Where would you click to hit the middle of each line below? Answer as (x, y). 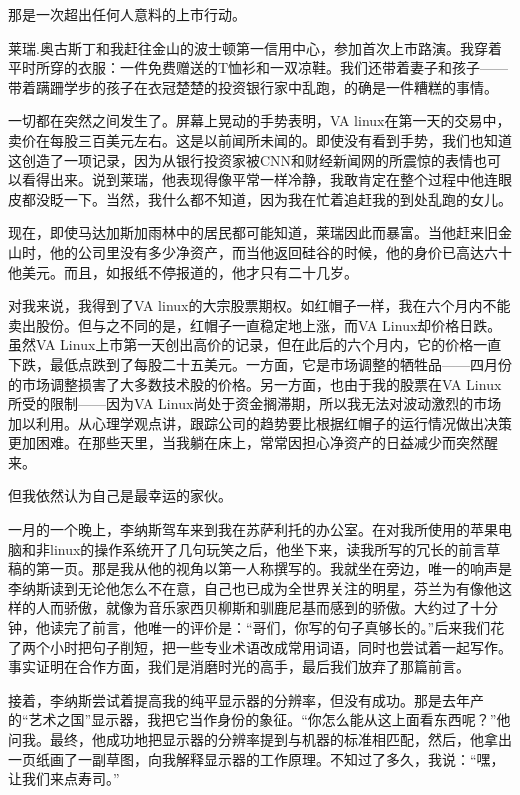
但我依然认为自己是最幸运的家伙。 (120, 495)
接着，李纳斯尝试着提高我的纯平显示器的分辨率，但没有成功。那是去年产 (246, 699)
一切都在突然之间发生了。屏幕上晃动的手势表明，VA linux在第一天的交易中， (259, 120)
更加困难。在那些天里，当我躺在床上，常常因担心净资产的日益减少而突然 (246, 442)
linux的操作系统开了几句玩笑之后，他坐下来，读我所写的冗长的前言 (268, 548)
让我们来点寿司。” (64, 778)
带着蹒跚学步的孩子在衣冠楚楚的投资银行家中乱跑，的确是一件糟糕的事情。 (253, 86)
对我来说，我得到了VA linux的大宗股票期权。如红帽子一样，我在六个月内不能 (259, 305)
